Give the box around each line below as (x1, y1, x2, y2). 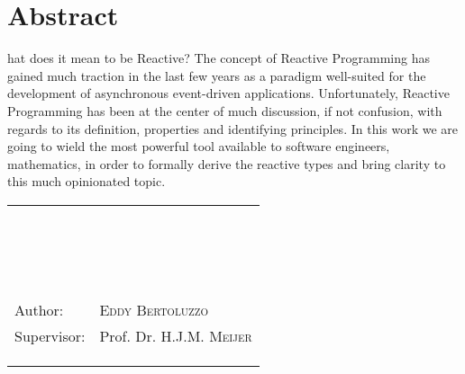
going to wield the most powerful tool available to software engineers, (7, 137, 390, 156)
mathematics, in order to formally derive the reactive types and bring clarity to (7, 154, 446, 173)
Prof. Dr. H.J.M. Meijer (99, 325, 252, 346)
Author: (14, 298, 64, 320)
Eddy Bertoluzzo (99, 298, 209, 320)
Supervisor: (14, 325, 86, 346)
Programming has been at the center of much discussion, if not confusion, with (7, 101, 442, 120)
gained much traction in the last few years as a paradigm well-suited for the (7, 66, 426, 85)
